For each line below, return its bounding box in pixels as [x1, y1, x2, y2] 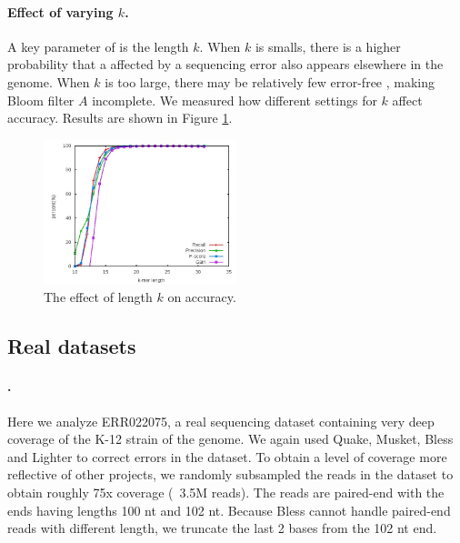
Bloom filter [7, 90, 75, 109]
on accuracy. [167, 287, 236, 307]
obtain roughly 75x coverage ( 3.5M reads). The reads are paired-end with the [7, 482, 445, 501]
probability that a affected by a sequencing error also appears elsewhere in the [7, 55, 444, 74]
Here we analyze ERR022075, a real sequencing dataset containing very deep [7, 411, 435, 430]
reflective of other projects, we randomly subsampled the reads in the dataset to [7, 465, 454, 484]
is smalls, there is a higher [255, 36, 401, 55]
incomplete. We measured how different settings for [92, 90, 377, 109]
